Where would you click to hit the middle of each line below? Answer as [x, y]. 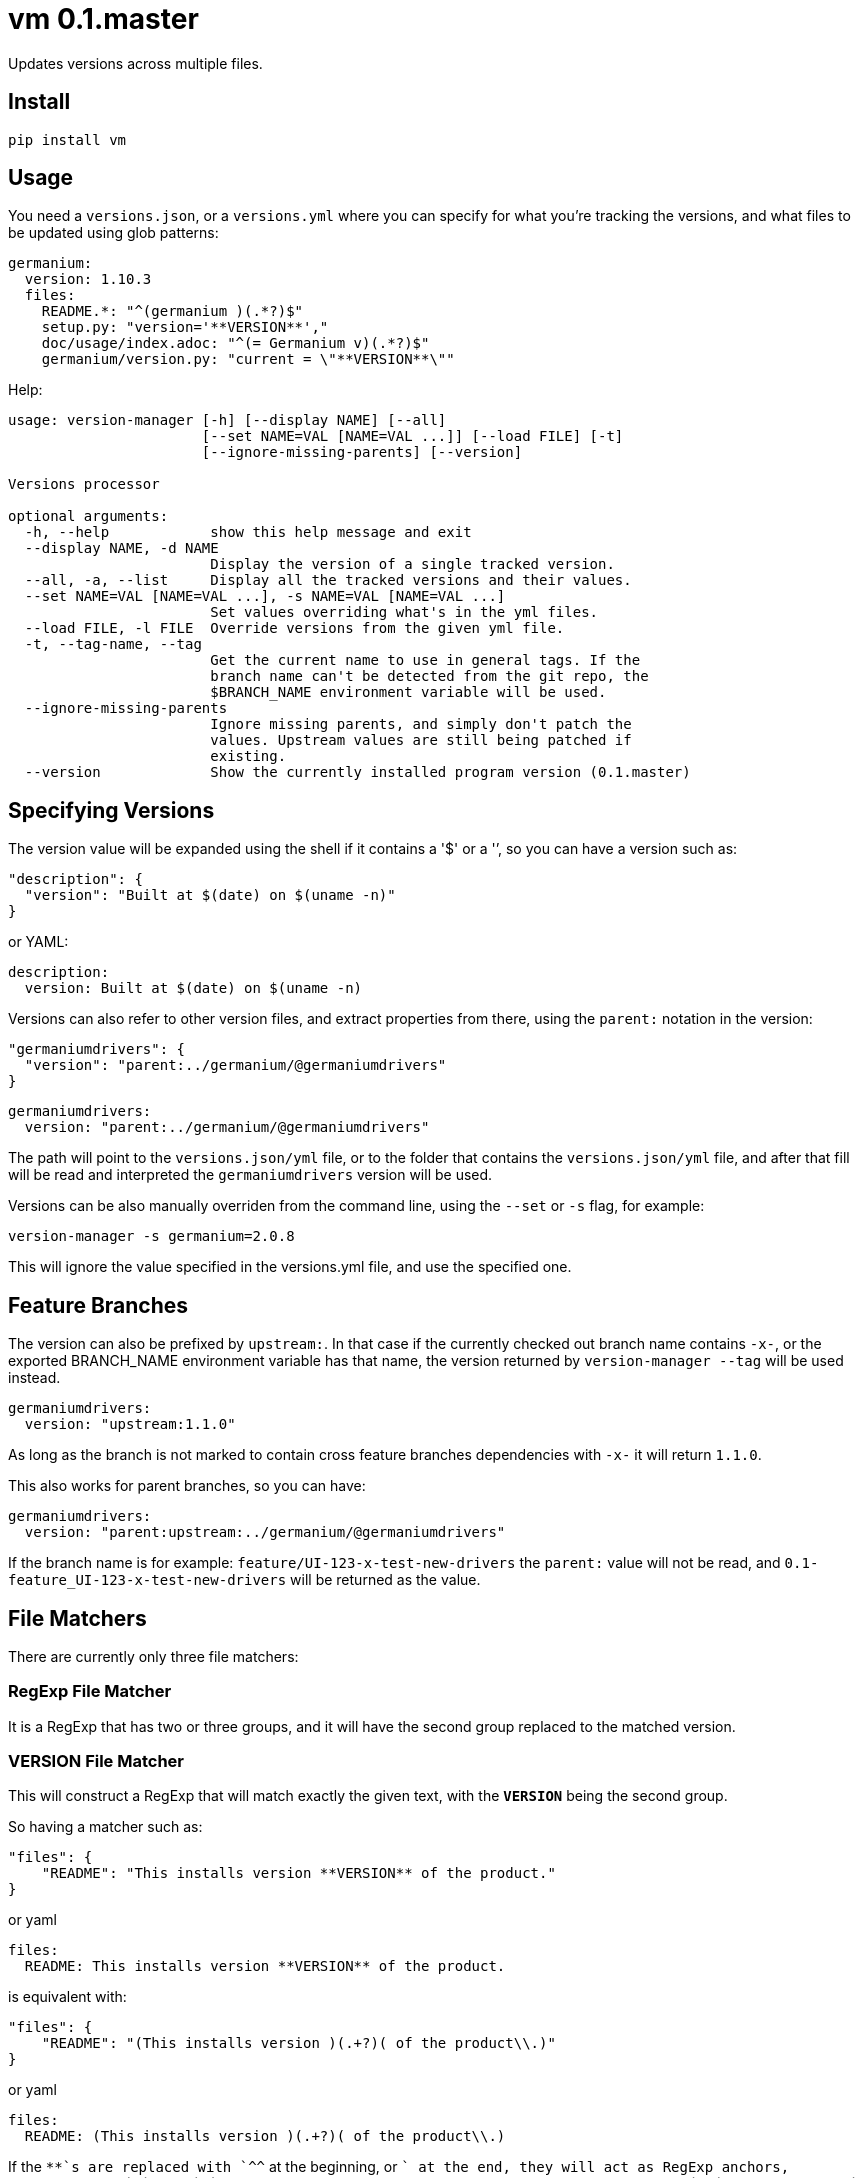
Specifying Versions [111, 810]
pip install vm [67, 139]
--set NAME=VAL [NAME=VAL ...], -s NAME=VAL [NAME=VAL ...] [265, 596]
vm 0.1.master [103, 19]
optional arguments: [88, 516]
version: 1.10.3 [88, 279]
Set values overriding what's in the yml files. [404, 612]
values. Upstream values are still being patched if [421, 740]
